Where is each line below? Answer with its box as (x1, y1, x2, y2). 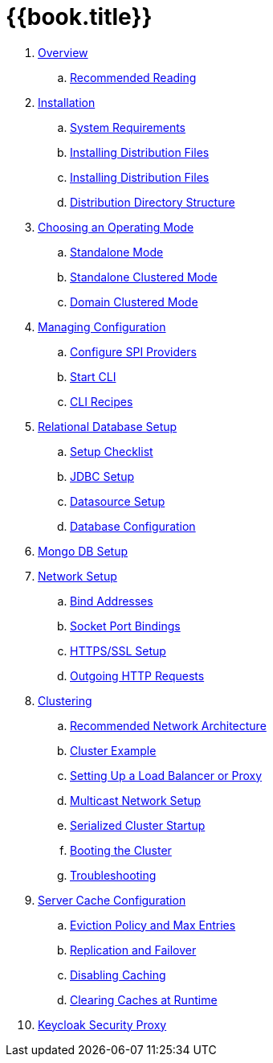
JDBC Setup (70, 469, 134, 483)
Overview (38, 45, 88, 60)
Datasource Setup (70, 494, 165, 508)
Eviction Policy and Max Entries (70, 917, 236, 932)
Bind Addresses (70, 593, 153, 608)
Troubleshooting (70, 868, 157, 882)
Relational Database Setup (38, 419, 177, 433)
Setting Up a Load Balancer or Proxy (70, 768, 263, 782)
